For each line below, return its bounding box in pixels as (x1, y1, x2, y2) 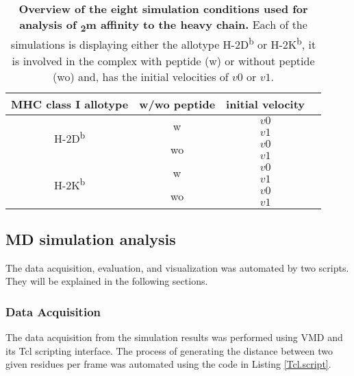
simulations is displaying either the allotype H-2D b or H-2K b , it (10, 34, 316, 53)
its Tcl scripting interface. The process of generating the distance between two (5, 343, 333, 357)
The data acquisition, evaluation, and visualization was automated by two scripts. (5, 260, 349, 274)
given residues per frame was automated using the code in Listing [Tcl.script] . (5, 357, 331, 371)
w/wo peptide (139, 95, 216, 112)
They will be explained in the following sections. (5, 274, 208, 288)
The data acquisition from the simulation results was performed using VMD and (5, 330, 343, 344)
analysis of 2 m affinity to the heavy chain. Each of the (19, 16, 307, 35)
